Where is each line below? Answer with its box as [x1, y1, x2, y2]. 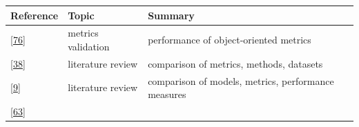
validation [68, 39, 110, 53]
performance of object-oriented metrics [148, 32, 311, 47]
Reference [10, 8, 59, 22]
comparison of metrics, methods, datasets [148, 56, 323, 70]
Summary [148, 8, 195, 22]
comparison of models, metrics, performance [148, 73, 334, 88]
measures [148, 87, 186, 101]
